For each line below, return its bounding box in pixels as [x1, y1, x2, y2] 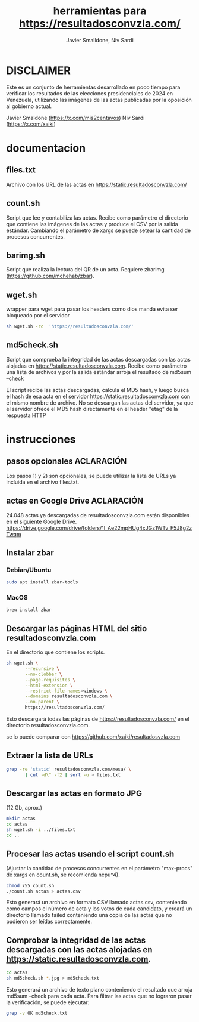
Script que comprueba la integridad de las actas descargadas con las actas [6, 356, 191, 363]
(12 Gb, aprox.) [6, 804, 43, 811]
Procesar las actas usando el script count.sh [6, 849, 175, 859]
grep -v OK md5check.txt [6, 1010, 68, 1017]
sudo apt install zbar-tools [6, 579, 78, 585]
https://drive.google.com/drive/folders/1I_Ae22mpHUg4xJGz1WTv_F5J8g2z [6, 524, 192, 532]
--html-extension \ [24, 682, 73, 688]
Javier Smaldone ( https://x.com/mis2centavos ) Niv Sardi [6, 114, 145, 121]
